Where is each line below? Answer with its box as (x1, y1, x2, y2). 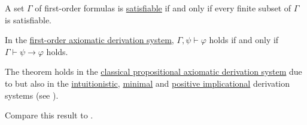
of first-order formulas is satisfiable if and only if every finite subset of (35, 2, 291, 14)
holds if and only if (209, 33, 279, 46)
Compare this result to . (5, 109, 93, 121)
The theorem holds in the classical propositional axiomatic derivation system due (5, 65, 302, 78)
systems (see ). (5, 89, 59, 101)
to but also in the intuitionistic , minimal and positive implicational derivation (5, 77, 290, 89)
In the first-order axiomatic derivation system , (5, 33, 174, 46)
